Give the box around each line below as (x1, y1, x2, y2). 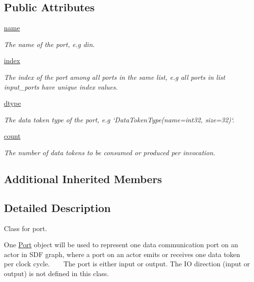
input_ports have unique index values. (4, 81, 118, 92)
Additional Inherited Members (4, 171, 162, 186)
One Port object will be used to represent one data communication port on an (4, 239, 238, 250)
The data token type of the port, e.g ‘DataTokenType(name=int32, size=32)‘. (4, 114, 234, 124)
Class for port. (4, 223, 47, 233)
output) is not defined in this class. (4, 268, 109, 278)
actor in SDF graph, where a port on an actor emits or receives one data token (4, 249, 240, 259)
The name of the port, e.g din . (4, 39, 95, 49)
